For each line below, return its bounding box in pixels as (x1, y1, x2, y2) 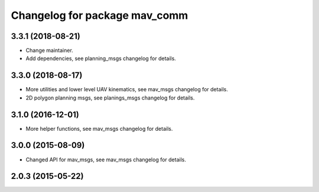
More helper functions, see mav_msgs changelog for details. (25, 125, 173, 132)
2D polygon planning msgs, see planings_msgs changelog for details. (25, 94, 195, 101)
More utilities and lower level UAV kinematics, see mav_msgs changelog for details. (25, 86, 229, 93)
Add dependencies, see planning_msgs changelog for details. (25, 55, 177, 62)
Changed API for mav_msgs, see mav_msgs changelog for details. (25, 156, 186, 163)
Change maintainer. (25, 47, 73, 54)
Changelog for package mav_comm (11, 9, 188, 22)
